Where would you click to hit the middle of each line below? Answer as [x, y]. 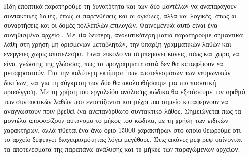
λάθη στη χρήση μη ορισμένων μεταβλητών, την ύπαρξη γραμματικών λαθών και [117, 44]
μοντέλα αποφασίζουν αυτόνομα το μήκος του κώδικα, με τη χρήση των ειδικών [116, 120]
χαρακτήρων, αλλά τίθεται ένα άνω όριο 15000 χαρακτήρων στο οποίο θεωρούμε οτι [122, 130]
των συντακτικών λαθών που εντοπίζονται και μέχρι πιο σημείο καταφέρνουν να [116, 101]
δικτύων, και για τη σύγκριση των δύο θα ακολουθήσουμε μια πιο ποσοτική [110, 82]
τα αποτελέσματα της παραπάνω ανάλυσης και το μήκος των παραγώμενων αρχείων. [122, 148]
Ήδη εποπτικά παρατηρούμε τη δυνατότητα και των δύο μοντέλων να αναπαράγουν [120, 6]
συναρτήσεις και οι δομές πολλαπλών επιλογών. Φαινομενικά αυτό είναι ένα [111, 25]
